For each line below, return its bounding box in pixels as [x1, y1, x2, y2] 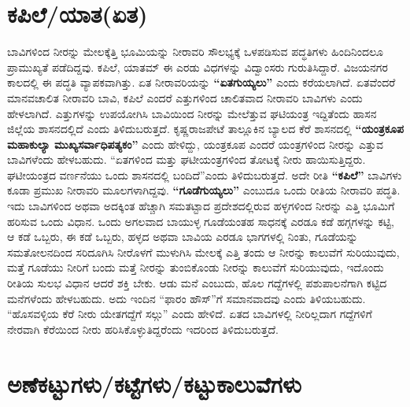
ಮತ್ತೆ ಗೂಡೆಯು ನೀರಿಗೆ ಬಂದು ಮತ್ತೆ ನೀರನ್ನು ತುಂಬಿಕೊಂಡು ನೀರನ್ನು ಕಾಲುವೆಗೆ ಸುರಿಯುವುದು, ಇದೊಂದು [7, 259, 384, 276]
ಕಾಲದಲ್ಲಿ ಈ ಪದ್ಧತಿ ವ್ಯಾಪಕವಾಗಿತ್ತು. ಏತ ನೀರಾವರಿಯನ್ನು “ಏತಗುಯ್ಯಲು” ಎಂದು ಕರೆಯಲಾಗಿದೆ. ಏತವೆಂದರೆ [7, 74, 396, 91]
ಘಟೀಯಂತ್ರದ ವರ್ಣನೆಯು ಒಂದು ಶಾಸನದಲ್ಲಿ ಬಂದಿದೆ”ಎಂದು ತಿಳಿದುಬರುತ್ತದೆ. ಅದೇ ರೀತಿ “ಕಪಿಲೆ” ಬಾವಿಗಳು [7, 166, 402, 183]
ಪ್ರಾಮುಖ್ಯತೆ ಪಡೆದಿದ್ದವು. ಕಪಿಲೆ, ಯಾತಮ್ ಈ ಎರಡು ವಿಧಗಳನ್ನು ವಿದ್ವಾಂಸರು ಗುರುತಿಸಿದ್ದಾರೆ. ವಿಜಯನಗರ [7, 58, 388, 75]
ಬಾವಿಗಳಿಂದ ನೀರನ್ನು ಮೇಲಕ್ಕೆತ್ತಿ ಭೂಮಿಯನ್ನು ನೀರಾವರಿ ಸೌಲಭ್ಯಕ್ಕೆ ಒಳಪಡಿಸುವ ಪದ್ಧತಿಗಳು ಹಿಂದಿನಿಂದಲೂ [7, 43, 384, 60]
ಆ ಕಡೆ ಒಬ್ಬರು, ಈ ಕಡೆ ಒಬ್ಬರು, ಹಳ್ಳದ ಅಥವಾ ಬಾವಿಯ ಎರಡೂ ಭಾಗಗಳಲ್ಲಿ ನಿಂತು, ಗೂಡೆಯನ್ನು [7, 228, 358, 245]
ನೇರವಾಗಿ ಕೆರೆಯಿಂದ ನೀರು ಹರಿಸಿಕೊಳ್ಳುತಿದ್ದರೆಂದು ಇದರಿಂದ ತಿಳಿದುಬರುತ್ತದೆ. [7, 320, 279, 337]
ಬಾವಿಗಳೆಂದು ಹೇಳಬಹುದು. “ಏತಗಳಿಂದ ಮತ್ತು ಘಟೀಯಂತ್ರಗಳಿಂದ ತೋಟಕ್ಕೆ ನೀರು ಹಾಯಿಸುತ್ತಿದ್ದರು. [7, 151, 366, 168]
